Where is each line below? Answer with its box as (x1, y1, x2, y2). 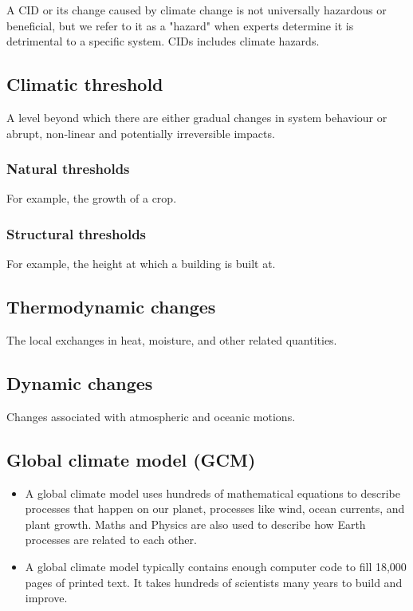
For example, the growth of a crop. (6, 190, 177, 207)
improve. (25, 589, 68, 606)
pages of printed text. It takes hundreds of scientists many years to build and (25, 574, 403, 590)
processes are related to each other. (25, 531, 197, 548)
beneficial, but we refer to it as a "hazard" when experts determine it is (6, 17, 354, 34)
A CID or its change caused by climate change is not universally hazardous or (6, 2, 387, 18)
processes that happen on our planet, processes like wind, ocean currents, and (25, 500, 405, 517)
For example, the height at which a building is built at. (6, 255, 276, 272)
